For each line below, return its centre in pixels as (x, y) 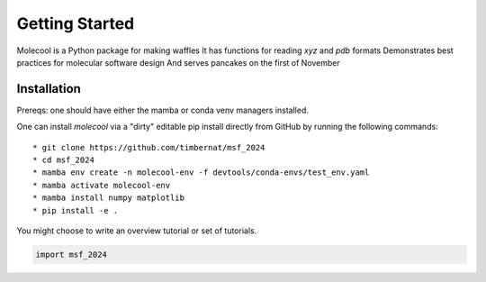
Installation (49, 89)
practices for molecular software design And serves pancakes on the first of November (179, 62)
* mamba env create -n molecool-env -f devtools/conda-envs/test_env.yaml (201, 173)
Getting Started (76, 23)
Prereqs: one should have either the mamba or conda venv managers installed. (163, 110)
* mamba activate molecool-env (102, 185)
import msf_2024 (72, 254)
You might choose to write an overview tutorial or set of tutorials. (137, 231)
